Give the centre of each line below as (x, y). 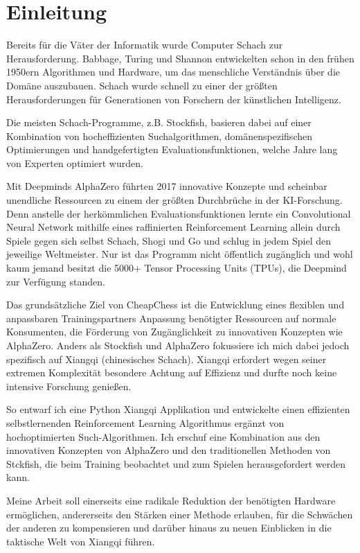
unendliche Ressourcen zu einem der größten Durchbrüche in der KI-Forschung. (174, 200)
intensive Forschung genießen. (69, 386)
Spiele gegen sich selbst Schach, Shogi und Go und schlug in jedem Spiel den (169, 240)
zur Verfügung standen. (56, 281)
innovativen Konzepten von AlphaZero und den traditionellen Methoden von (169, 450)
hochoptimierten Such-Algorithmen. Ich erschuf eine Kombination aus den (163, 436)
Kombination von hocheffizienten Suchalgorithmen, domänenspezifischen (159, 135)
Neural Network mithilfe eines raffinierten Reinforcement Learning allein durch (173, 227)
